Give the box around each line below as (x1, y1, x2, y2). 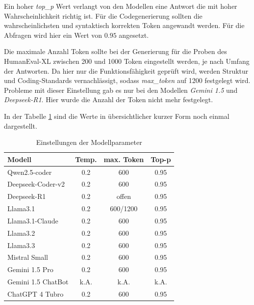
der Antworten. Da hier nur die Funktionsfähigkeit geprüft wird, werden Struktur (4, 65, 249, 76)
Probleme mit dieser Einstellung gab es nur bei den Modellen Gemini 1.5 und (4, 84, 238, 95)
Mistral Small (7, 252, 48, 262)
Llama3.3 (7, 240, 35, 250)
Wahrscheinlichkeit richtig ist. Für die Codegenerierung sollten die (4, 10, 203, 21)
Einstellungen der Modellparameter (36, 137, 142, 147)
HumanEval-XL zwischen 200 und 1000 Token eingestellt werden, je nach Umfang (4, 55, 250, 66)
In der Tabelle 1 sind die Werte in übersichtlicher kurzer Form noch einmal (4, 111, 229, 121)
